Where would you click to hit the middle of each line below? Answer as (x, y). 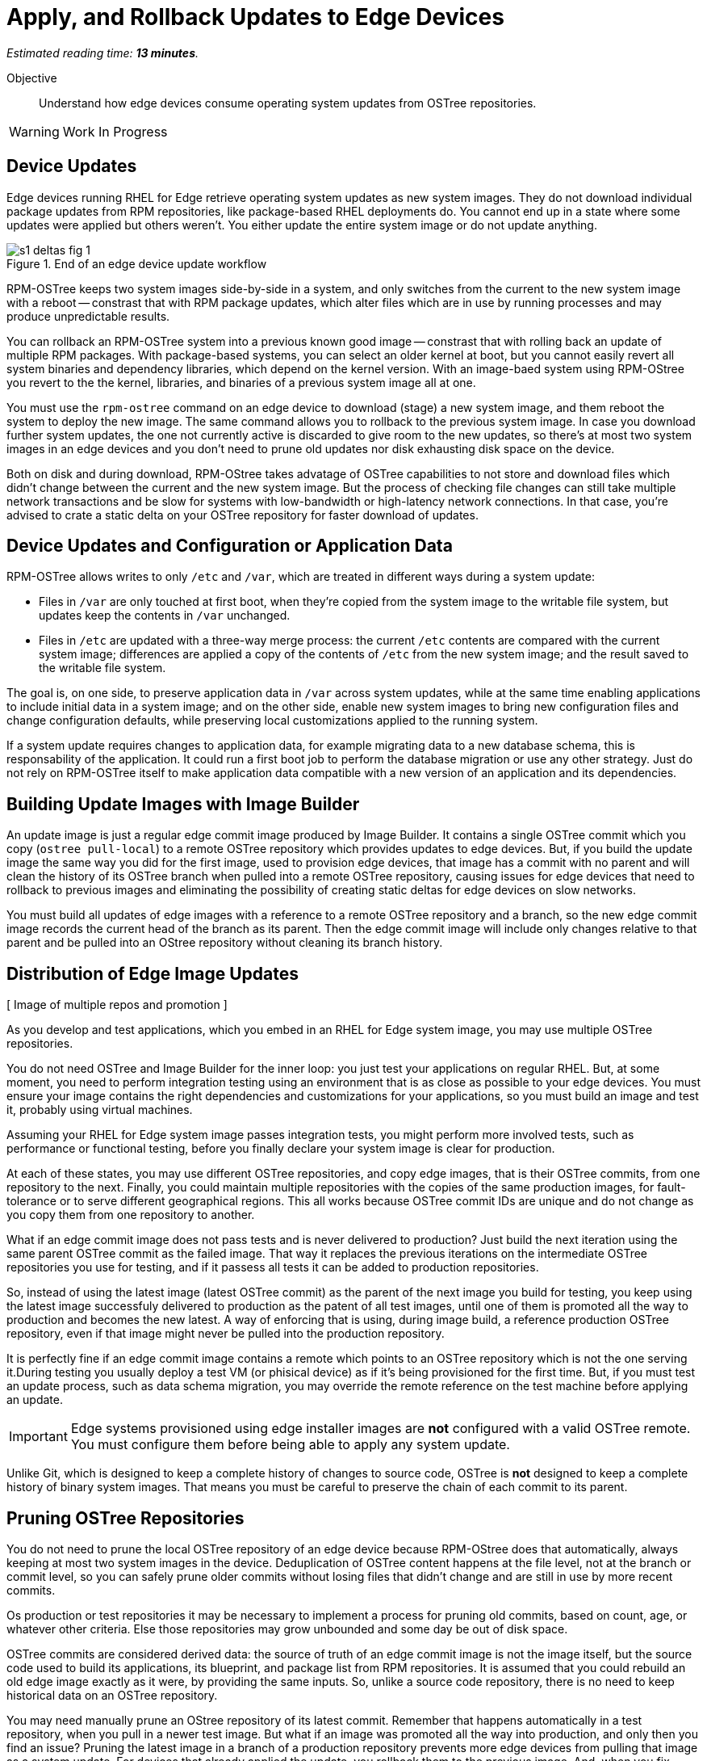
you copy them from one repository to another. (131, 1215)
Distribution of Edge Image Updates (153, 973)
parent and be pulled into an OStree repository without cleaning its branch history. (225, 943)
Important (38, 1437)
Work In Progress (115, 131)
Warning (34, 131)
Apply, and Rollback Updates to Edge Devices (255, 17)
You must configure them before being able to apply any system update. (290, 1445)
